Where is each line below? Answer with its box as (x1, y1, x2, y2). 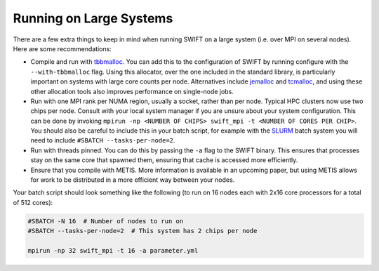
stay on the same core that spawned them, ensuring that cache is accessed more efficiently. (30, 156, 298, 164)
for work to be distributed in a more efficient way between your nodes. (30, 176, 235, 184)
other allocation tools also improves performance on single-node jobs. (30, 87, 234, 95)
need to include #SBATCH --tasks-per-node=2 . (30, 136, 175, 145)
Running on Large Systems (13, 11, 173, 26)
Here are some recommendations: (13, 44, 112, 53)
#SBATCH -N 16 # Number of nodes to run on (27, 217, 184, 225)
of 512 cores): (13, 198, 53, 206)
